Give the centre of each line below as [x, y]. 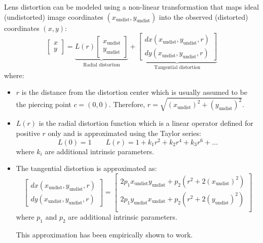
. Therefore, [127, 104]
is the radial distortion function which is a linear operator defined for [146, 123]
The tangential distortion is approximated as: [86, 168]
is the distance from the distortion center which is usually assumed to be [134, 92]
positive [28, 133]
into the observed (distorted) [203, 16]
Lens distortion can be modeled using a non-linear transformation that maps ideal [131, 7]
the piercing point [44, 104]
